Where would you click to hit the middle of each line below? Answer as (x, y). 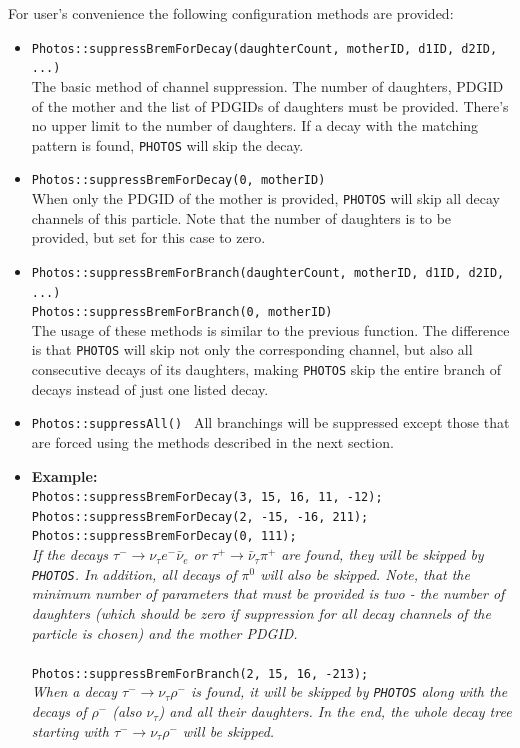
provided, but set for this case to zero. (148, 237)
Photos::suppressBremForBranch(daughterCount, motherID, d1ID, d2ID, (268, 272)
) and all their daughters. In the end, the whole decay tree (335, 711)
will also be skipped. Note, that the (365, 573)
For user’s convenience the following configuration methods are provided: (231, 13)
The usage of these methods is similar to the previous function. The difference (270, 329)
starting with (70, 730)
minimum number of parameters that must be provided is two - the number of (268, 593)
